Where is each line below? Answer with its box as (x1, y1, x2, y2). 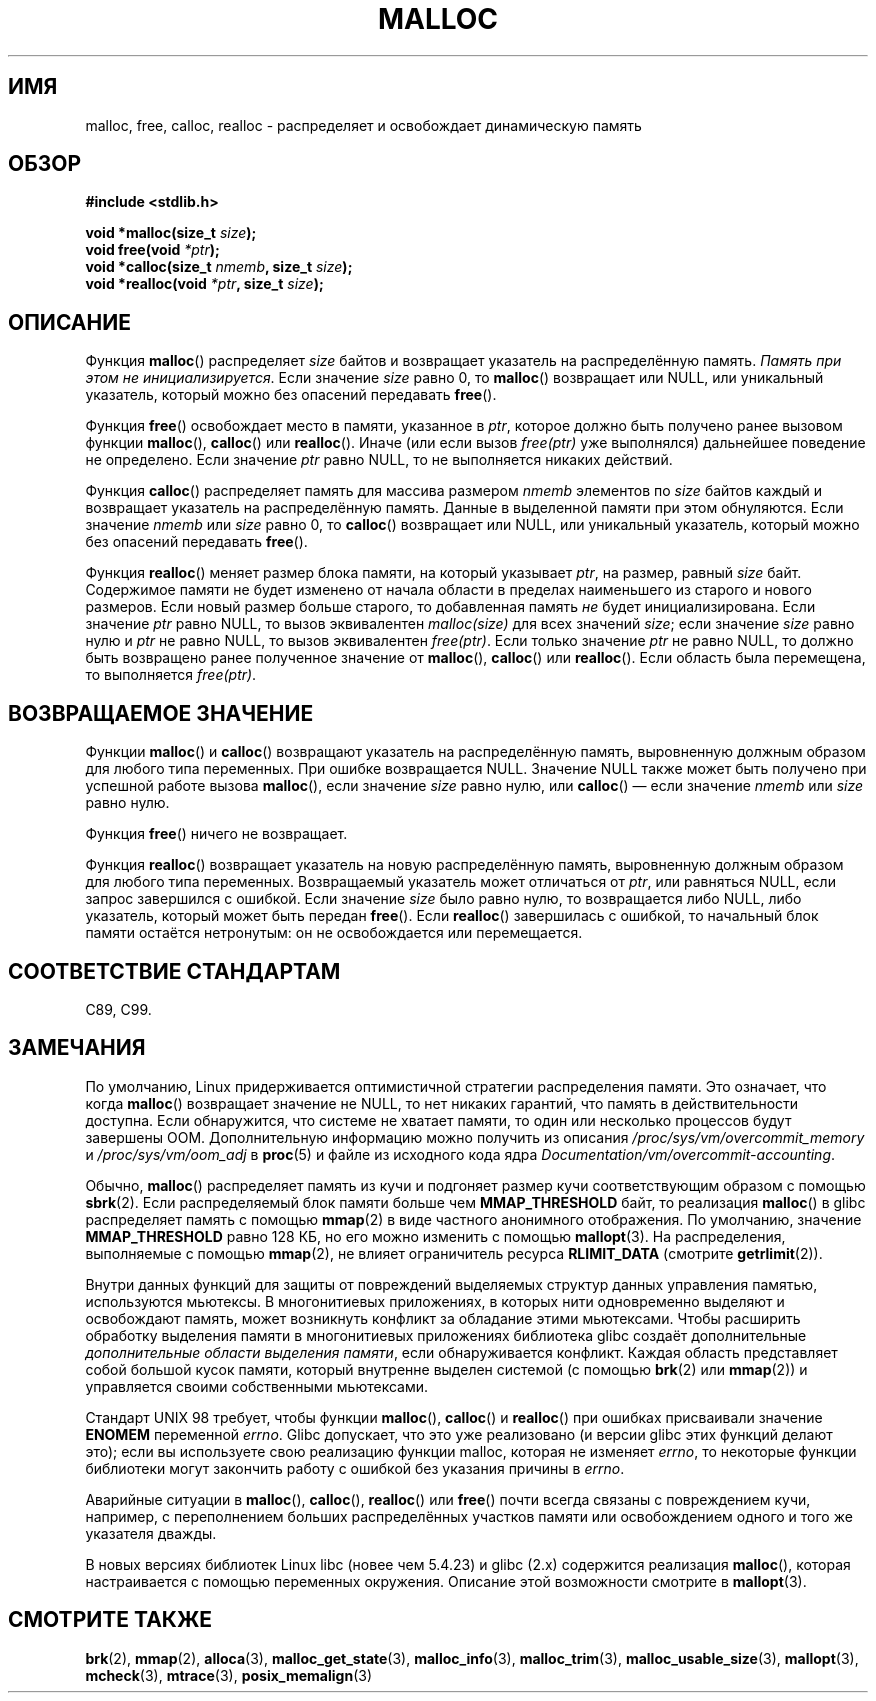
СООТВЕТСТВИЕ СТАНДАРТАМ (8, 958, 341, 984)
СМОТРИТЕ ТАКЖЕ (8, 1607, 213, 1633)
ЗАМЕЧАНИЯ (8, 1035, 146, 1061)
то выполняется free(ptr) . (85, 666, 257, 684)
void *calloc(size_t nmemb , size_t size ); (85, 258, 353, 276)
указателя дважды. (85, 1524, 217, 1542)
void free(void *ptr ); (85, 241, 220, 259)
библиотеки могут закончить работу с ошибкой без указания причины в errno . (85, 1459, 625, 1477)
